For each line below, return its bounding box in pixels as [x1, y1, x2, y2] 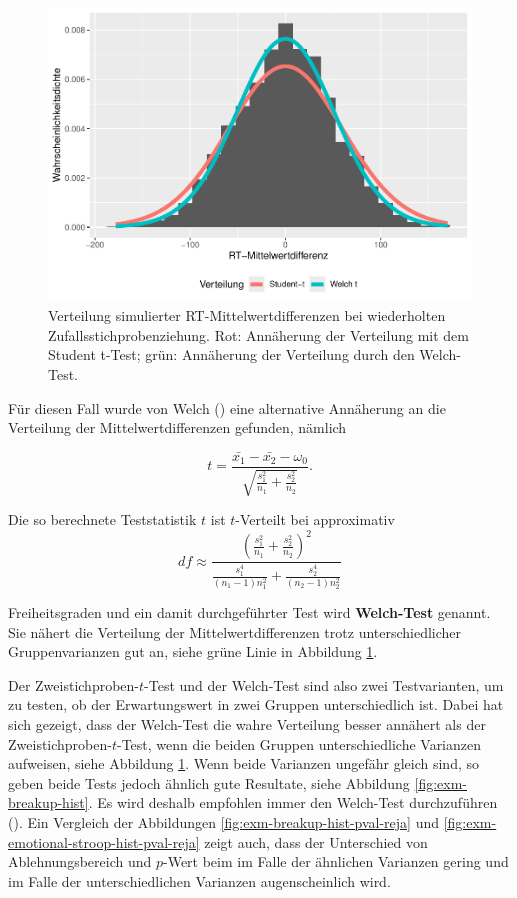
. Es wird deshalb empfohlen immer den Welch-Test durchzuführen [88, 792, 498, 813]
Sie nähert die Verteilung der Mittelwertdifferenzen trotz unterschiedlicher [8, 621, 462, 642]
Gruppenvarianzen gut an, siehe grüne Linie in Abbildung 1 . [8, 641, 378, 662]
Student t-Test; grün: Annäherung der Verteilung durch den [48, 344, 415, 365]
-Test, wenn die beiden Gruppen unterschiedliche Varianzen [117, 733, 482, 754]
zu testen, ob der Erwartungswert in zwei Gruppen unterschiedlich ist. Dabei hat [8, 694, 504, 715]
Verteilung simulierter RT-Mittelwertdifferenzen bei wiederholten [48, 305, 446, 326]
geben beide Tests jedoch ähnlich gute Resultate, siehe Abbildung [8, 772, 410, 793]
